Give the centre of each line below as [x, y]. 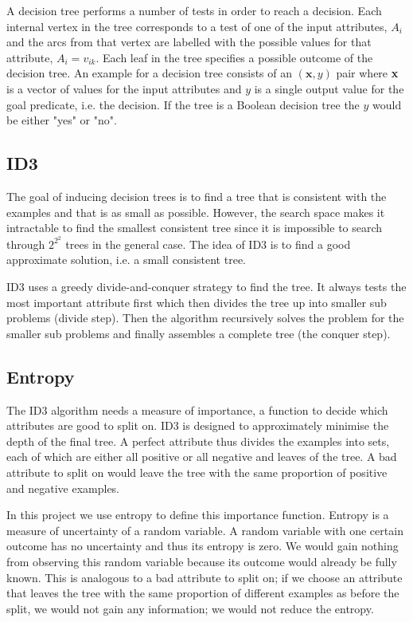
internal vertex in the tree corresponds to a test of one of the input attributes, [197, 26]
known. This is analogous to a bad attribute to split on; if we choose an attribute [205, 577]
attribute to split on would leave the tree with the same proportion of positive [197, 472]
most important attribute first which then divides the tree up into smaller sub [197, 302]
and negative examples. [63, 488]
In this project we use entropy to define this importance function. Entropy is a [198, 515]
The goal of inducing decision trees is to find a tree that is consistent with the [197, 196]
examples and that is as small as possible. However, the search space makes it [196, 212]
